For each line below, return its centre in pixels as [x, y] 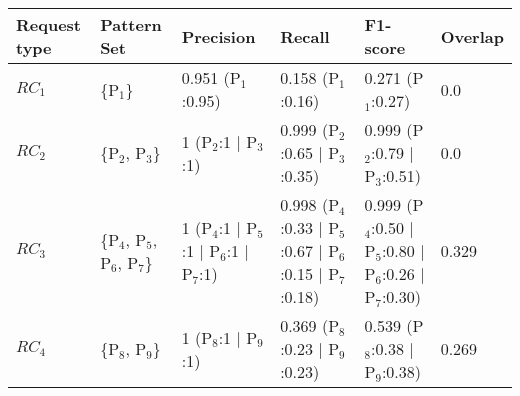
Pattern [131, 24]
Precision [218, 36]
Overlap [472, 36]
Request [49, 24]
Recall [305, 36]
